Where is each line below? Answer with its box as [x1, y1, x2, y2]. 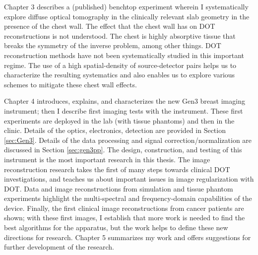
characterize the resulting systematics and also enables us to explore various [4, 69, 235, 80]
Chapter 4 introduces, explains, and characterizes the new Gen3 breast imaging [4, 96, 245, 106]
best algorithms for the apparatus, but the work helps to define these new [4, 222, 228, 233]
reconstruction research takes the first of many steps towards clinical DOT [4, 164, 230, 174]
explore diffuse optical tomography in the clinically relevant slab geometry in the [4, 11, 250, 21]
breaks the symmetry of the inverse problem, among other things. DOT [4, 40, 221, 51]
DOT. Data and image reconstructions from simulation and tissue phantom [4, 183, 233, 193]
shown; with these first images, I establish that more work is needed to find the [4, 212, 245, 223]
